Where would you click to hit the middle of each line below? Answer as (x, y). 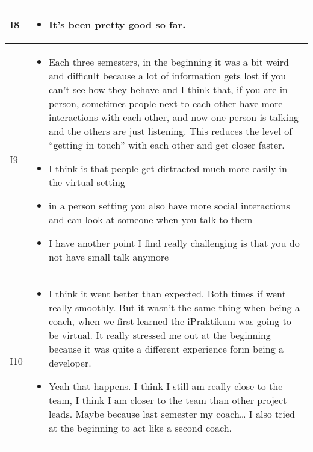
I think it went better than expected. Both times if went (167, 293)
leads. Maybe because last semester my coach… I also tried (172, 414)
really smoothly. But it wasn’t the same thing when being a (174, 307)
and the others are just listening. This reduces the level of (170, 131)
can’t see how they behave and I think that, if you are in (168, 89)
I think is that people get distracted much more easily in (168, 168)
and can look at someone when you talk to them (150, 219)
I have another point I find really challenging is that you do (174, 243)
